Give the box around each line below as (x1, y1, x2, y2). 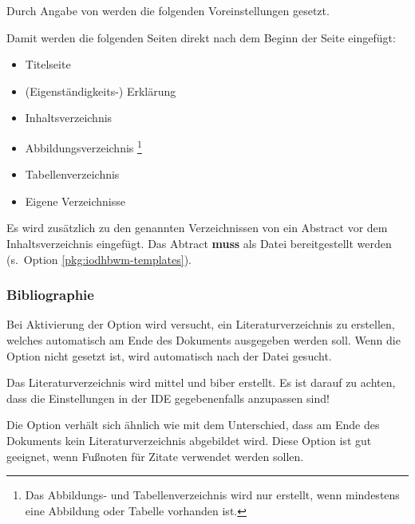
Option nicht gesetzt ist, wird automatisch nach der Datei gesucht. (6, 347, 332, 364)
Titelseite (25, 56, 71, 73)
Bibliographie (6, 285, 94, 305)
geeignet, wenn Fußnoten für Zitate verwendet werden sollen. (6, 447, 304, 464)
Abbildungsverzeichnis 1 (25, 136, 142, 156)
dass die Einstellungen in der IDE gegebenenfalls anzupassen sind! (6, 389, 330, 406)
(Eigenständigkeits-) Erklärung (25, 82, 176, 99)
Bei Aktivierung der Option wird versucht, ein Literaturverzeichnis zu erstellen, (6, 316, 395, 333)
